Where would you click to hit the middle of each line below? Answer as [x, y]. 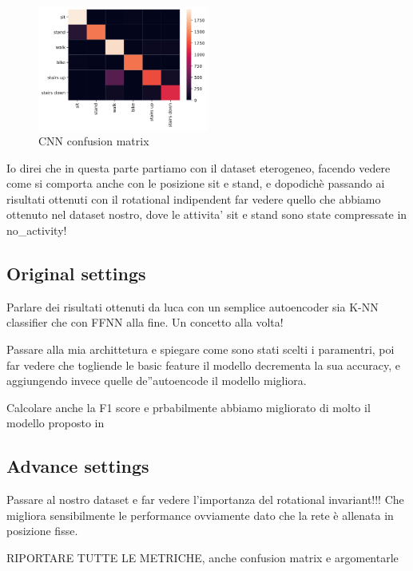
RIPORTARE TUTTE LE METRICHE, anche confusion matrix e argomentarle [203, 557]
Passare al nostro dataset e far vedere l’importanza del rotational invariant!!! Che [205, 500]
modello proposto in [56, 423]
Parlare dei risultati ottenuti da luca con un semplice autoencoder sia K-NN [193, 306]
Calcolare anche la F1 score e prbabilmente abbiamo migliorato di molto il [189, 407]
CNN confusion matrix [94, 141]
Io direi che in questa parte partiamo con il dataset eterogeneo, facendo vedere [199, 167]
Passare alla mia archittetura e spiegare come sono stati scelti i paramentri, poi [201, 349]
